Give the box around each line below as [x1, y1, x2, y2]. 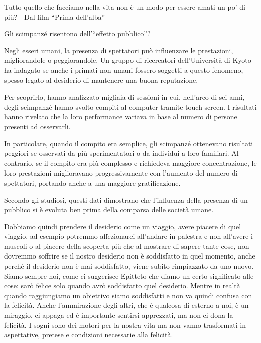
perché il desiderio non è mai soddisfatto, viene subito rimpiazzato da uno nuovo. [4, 261, 254, 271]
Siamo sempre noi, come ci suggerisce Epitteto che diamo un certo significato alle [4, 270, 254, 281]
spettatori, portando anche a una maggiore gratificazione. [4, 177, 181, 188]
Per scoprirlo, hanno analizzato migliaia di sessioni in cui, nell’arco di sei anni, [4, 92, 245, 102]
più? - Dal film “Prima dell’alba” [4, 11, 105, 22]
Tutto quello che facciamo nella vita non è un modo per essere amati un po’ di [4, 2, 245, 12]
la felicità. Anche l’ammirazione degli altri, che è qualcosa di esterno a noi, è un [4, 300, 249, 310]
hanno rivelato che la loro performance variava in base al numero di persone [4, 111, 237, 122]
